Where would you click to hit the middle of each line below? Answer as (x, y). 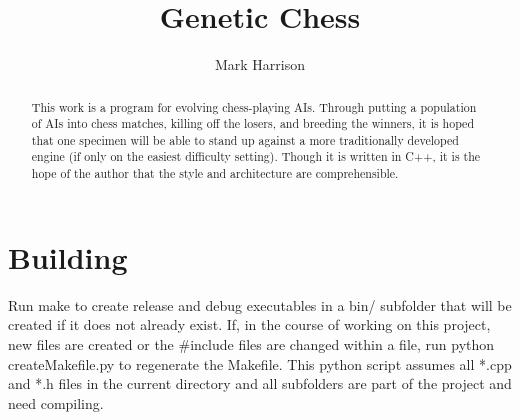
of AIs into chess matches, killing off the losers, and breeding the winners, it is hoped (252, 123)
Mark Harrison (260, 64)
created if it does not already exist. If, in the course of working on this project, (249, 324)
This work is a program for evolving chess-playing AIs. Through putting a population (254, 106)
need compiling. (56, 402)
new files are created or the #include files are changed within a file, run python (251, 343)
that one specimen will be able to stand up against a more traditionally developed (245, 139)
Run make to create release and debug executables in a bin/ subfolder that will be (260, 304)
